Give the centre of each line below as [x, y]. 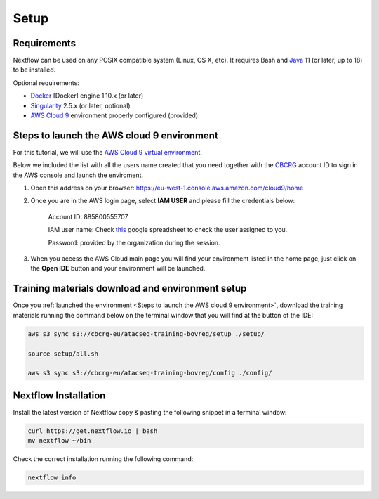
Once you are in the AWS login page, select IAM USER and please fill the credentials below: [163, 201]
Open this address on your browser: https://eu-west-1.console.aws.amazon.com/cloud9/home [167, 188]
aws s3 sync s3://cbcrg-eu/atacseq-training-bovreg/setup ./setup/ [146, 333]
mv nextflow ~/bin [59, 441]
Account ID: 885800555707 [88, 216]
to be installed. [34, 70]
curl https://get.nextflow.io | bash [93, 431]
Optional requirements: [46, 83]
